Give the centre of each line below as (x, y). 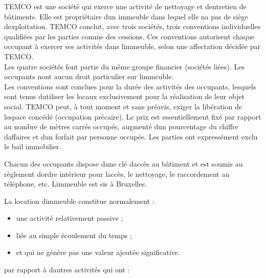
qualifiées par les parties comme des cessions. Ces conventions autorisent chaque (129, 36)
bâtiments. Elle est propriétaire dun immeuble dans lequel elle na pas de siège (126, 16)
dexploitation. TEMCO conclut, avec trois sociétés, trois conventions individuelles (132, 26)
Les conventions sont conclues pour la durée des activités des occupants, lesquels (130, 86)
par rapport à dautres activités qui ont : (67, 270)
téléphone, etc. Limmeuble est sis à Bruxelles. (76, 184)
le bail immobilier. (33, 146)
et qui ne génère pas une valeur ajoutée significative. (98, 252)
